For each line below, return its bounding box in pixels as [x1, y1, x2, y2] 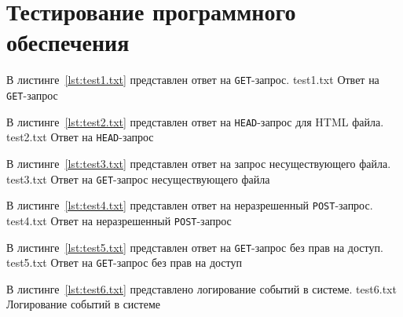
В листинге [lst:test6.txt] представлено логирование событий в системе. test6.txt [6, 280, 397, 297]
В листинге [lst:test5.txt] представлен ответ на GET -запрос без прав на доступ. [6, 239, 383, 255]
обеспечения [6, 26, 130, 58]
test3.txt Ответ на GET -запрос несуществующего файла [6, 170, 270, 187]
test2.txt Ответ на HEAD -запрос [6, 129, 154, 145]
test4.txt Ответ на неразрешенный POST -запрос [6, 212, 232, 228]
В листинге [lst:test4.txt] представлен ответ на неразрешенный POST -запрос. [6, 197, 373, 213]
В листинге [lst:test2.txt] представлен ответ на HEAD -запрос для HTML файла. [6, 113, 384, 129]
